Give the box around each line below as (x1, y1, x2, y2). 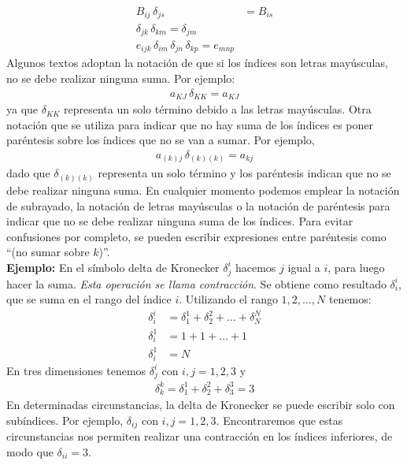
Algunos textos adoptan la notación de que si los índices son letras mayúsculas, (6, 54, 388, 71)
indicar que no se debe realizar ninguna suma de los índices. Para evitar (6, 213, 353, 229)
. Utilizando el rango (179, 291, 278, 307)
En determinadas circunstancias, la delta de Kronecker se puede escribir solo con (6, 396, 395, 413)
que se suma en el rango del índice (6, 291, 172, 307)
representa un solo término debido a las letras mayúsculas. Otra (64, 101, 372, 117)
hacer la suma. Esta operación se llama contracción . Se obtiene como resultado (6, 275, 387, 292)
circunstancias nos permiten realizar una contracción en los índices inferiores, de (6, 428, 393, 445)
